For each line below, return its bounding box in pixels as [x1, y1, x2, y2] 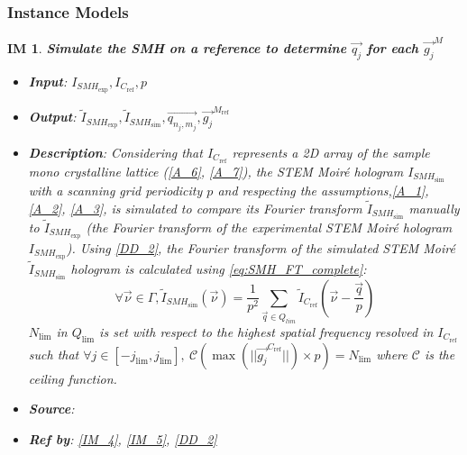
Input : [28, 71, 68, 90]
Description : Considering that [28, 142, 203, 161]
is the [424, 344, 455, 363]
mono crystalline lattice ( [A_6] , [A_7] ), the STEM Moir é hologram [28, 161, 404, 180]
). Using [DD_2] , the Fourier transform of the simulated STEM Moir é [66, 238, 455, 257]
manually [408, 198, 460, 217]
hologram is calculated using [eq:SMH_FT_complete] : [70, 259, 367, 278]
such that [28, 344, 79, 363]
